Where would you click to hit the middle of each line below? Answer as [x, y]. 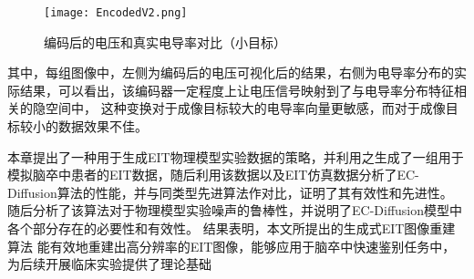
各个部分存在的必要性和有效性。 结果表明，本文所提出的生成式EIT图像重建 [232, 228]
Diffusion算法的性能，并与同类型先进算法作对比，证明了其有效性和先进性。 [230, 192]
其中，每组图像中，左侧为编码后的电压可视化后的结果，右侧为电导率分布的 [231, 72]
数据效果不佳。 [103, 126]
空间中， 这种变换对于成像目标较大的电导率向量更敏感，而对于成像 [245, 108]
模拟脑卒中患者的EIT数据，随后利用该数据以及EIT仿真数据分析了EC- [213, 175]
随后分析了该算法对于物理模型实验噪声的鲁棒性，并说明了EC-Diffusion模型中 [235, 210]
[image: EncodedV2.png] [116, 13]
